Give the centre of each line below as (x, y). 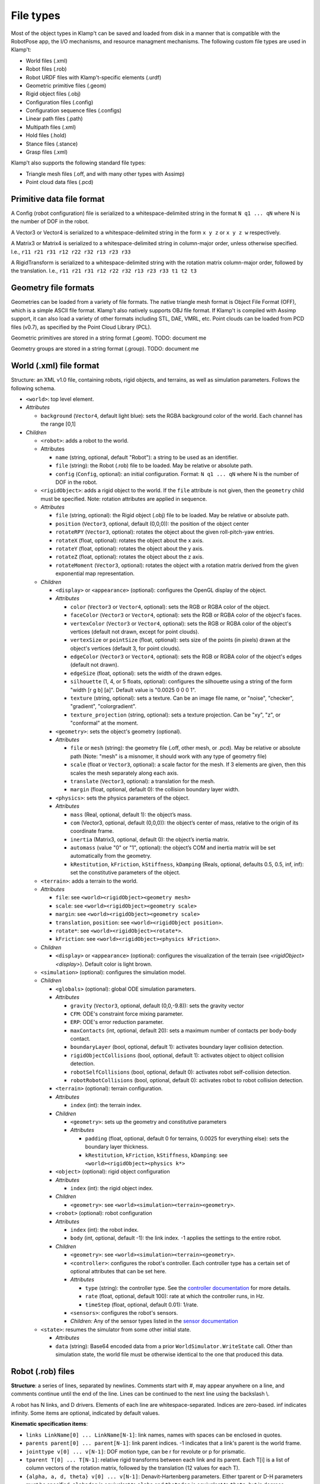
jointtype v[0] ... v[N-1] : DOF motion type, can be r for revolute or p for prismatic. (136, 1451)
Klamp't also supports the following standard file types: (79, 163)
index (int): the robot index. (105, 1230)
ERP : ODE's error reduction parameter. (117, 1022)
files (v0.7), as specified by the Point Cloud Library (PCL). (81, 327)
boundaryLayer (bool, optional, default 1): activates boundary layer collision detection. (177, 1047)
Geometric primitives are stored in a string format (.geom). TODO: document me (109, 338)
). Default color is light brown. (116, 964)
